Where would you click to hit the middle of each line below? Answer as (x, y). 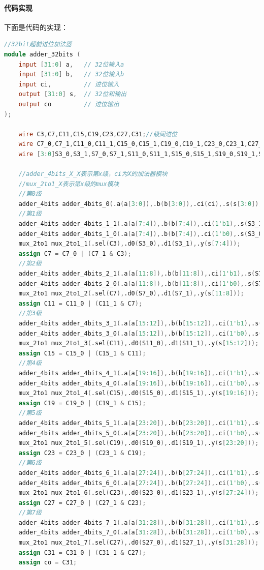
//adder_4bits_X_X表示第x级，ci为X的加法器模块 (93, 174)
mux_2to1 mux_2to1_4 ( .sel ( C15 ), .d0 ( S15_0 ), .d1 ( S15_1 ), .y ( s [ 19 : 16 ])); (139, 393)
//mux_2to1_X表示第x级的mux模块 (69, 184)
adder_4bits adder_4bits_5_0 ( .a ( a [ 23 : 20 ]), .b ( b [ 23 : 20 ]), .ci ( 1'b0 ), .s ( (140, 433)
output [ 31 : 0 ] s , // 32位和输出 (72, 94)
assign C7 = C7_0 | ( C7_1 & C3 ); (75, 253)
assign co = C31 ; (48, 563)
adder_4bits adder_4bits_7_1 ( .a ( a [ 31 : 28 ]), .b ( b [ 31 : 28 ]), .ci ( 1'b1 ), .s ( (140, 522)
